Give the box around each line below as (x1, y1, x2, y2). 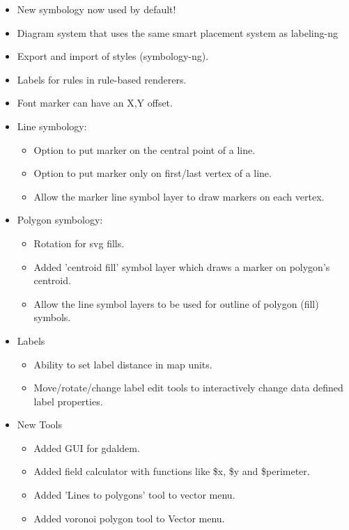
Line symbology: (17, 118, 87, 133)
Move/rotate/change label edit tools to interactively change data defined (33, 380, 343, 395)
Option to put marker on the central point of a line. (33, 142, 256, 157)
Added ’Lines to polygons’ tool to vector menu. (33, 488, 235, 502)
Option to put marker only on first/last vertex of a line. (33, 166, 272, 180)
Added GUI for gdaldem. (33, 440, 140, 455)
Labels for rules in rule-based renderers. (17, 72, 187, 86)
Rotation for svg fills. (33, 235, 125, 250)
